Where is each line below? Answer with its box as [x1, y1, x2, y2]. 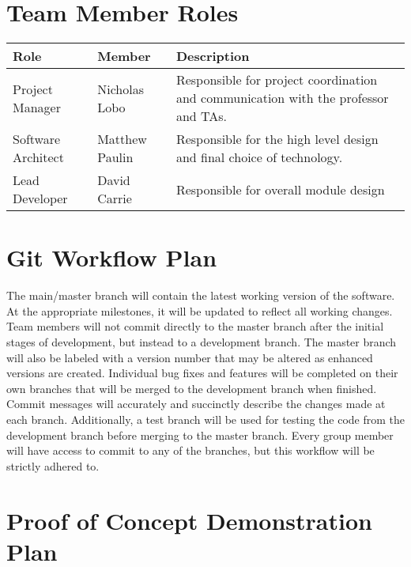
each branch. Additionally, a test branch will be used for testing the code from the [6, 411, 405, 427]
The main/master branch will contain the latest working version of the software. [6, 287, 395, 304]
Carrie [97, 189, 132, 208]
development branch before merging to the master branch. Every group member [6, 426, 394, 443]
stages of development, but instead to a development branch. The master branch [6, 334, 397, 350]
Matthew [97, 130, 147, 149]
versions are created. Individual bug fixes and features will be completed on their [6, 365, 398, 381]
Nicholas [97, 79, 144, 98]
